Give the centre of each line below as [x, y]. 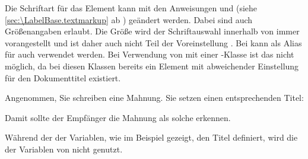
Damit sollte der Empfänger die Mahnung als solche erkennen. [118, 117]
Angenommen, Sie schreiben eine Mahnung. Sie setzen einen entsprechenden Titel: [154, 98]
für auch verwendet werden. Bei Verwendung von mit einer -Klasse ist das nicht [150, 54]
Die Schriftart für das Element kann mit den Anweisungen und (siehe [131, 8]
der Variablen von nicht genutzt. [64, 149]
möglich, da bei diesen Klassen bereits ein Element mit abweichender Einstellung [152, 66]
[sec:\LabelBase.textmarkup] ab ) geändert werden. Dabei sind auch [129, 19]
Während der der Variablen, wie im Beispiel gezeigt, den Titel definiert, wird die [151, 137]
